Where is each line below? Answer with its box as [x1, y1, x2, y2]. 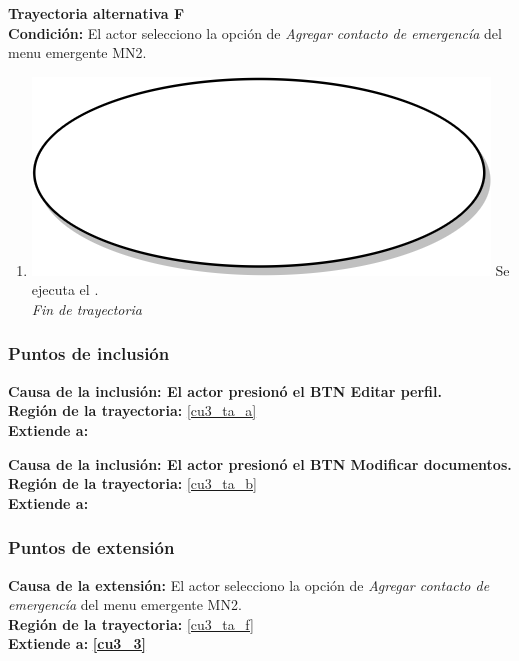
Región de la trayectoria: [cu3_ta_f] [8, 613, 254, 634]
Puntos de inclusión [8, 341, 170, 366]
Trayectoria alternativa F [8, 3, 185, 23]
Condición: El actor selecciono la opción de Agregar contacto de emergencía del [8, 22, 502, 43]
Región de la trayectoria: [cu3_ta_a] [8, 400, 257, 421]
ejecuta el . [31, 279, 99, 300]
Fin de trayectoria [31, 298, 142, 319]
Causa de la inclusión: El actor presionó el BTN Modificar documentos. [8, 453, 512, 474]
